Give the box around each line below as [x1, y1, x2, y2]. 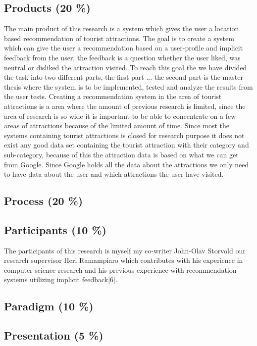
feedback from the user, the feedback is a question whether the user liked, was [4, 52, 241, 62]
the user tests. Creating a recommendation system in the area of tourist [4, 91, 222, 101]
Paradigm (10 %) [4, 298, 94, 314]
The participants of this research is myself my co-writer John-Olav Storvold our [4, 245, 246, 255]
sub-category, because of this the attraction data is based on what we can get [4, 149, 239, 159]
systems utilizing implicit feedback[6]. [4, 274, 117, 285]
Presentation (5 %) [4, 328, 103, 343]
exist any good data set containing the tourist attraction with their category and [4, 140, 249, 150]
